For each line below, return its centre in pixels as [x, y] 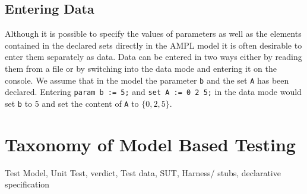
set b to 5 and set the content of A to [72, 103]
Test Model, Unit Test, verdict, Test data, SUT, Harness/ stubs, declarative [143, 172]
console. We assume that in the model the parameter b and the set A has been [147, 80]
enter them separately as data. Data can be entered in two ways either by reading [153, 57]
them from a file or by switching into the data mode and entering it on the [141, 68]
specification [27, 184]
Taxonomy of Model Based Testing [150, 144]
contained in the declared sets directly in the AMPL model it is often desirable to [153, 45]
